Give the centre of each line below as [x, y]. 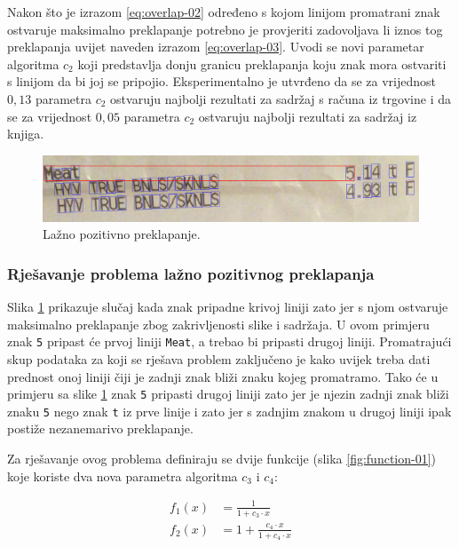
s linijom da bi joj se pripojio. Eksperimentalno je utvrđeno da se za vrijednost [222, 81]
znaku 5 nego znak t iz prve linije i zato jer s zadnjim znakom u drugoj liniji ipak [229, 411]
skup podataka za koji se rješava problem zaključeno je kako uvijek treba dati [219, 358]
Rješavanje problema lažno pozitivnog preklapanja [191, 273]
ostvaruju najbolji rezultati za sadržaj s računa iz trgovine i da [281, 98]
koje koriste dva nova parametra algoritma [123, 476]
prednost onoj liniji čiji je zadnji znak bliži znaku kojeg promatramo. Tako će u [223, 376]
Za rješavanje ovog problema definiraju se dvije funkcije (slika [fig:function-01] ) [222, 459]
